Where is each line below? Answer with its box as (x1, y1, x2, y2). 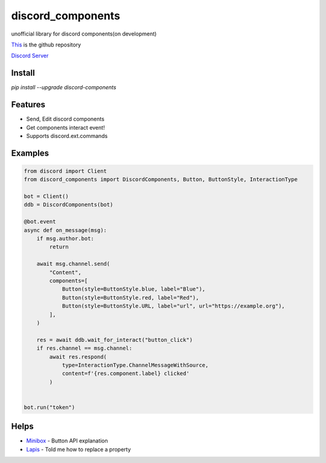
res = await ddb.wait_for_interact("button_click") (36, 336, 193, 343)
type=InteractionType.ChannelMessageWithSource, (62, 362, 209, 368)
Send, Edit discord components (26, 115, 105, 123)
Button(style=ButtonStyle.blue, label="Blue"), (62, 286, 206, 292)
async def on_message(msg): (24, 227, 107, 233)
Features (11, 99, 45, 110)
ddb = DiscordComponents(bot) (24, 201, 113, 208)
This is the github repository (11, 41, 81, 48)
